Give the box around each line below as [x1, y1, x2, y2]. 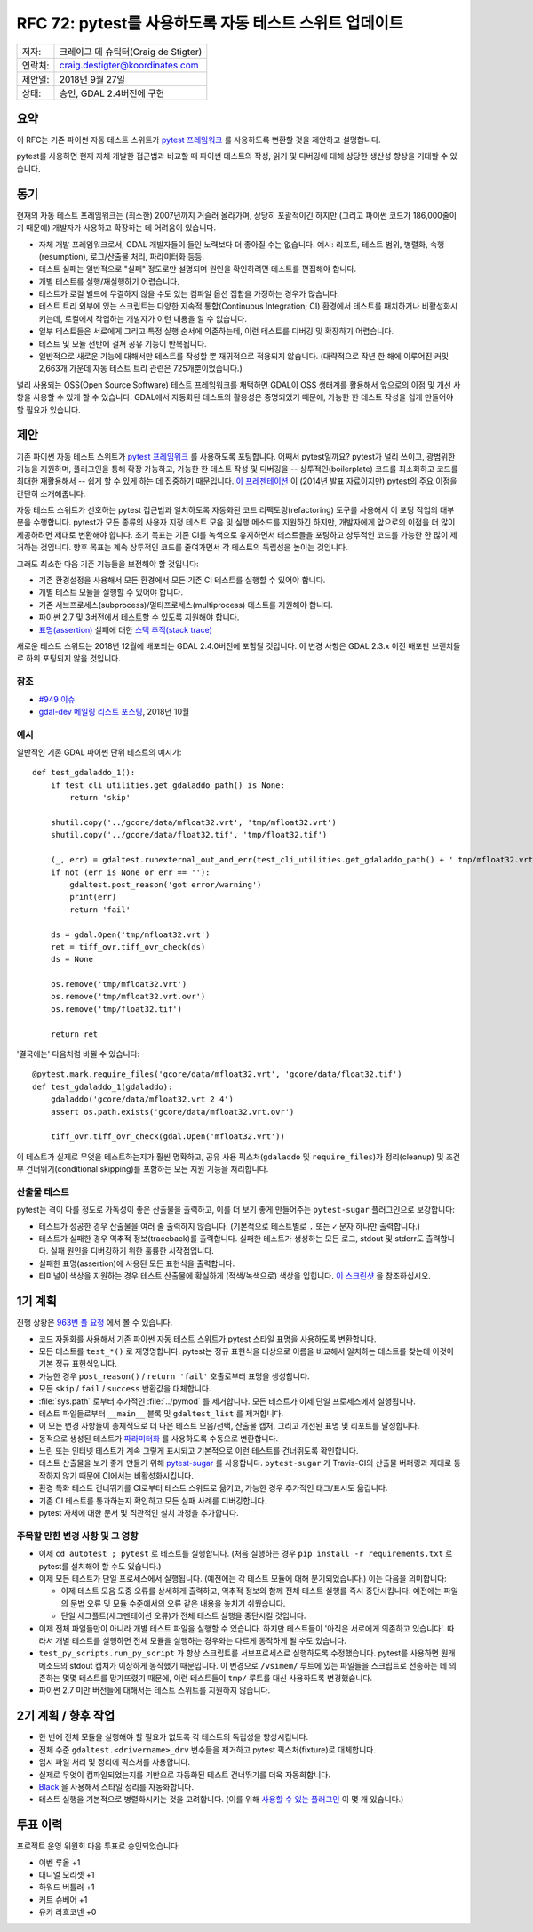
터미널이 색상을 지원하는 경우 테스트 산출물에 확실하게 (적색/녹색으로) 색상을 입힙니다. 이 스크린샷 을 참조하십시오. [38, 1271, 431, 1281]
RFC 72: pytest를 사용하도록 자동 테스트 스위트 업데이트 [16, 13, 403, 33]
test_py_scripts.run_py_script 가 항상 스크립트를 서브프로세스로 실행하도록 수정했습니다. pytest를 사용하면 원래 [38, 1647, 456, 1658]
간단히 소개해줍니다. [16, 488, 86, 499]
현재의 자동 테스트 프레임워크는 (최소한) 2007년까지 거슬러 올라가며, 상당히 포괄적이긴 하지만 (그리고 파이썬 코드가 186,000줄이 [16, 210, 457, 220]
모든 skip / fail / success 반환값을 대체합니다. [38, 1383, 211, 1394]
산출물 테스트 [16, 1185, 70, 1198]
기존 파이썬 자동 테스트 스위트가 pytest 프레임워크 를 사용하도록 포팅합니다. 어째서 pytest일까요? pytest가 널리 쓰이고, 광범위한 [16, 451, 456, 461]
